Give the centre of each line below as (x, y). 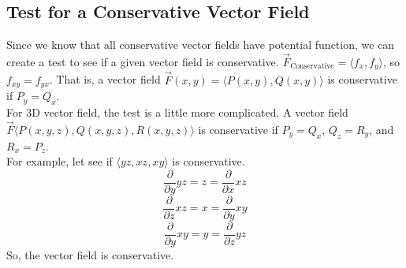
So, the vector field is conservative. (90, 254)
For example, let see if (60, 161)
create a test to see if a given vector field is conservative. (143, 62)
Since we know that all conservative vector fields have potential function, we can (201, 45)
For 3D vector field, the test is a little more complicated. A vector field (177, 112)
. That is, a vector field (105, 79)
